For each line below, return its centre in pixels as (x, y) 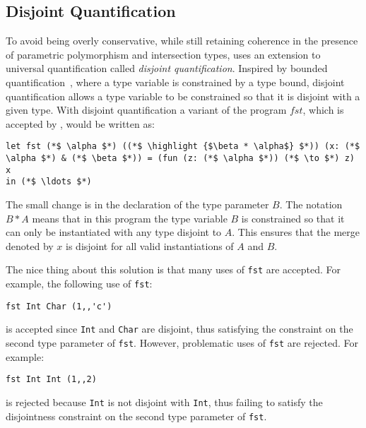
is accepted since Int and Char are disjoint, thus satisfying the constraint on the (179, 329)
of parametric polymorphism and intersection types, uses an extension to (163, 54)
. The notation (311, 204)
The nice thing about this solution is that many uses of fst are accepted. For (173, 269)
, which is (323, 110)
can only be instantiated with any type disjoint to (114, 232)
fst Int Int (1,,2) (51, 380)
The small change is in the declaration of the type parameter (137, 204)
